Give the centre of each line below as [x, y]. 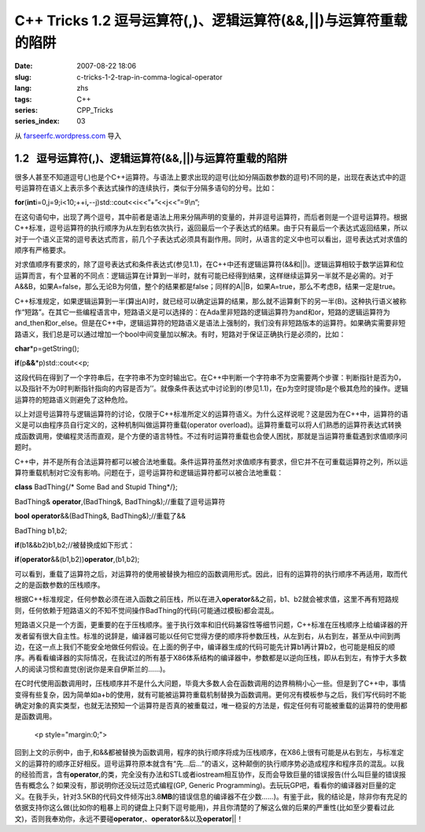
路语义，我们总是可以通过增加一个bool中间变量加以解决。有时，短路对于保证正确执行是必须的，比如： [180, 334]
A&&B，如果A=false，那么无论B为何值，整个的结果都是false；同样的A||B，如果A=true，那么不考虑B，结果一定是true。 [207, 287]
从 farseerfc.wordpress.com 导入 [68, 136]
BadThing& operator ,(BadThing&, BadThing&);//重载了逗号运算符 [120, 501]
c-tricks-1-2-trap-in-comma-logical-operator [150, 77]
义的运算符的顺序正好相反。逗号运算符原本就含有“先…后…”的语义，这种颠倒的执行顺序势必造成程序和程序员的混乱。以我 [209, 763]
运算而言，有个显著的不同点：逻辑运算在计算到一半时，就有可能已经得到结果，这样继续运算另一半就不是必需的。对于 [204, 275]
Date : [24, 66]
